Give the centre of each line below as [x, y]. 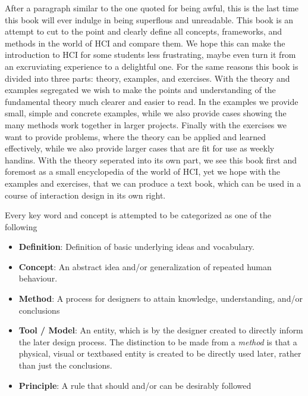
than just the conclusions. [65, 365]
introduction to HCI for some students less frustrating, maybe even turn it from [150, 55]
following [21, 226]
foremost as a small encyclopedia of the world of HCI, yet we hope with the [143, 171]
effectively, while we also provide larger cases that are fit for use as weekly [140, 148]
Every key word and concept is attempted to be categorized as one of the [138, 215]
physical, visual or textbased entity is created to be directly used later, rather [160, 353]
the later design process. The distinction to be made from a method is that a [158, 341]
